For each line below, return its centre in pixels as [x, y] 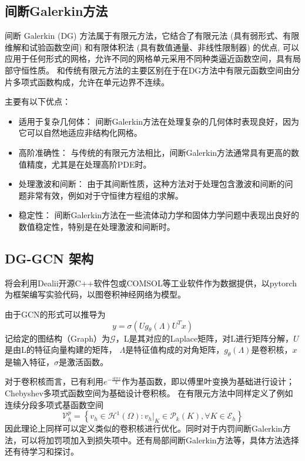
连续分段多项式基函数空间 [54, 404]
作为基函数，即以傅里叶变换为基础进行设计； [208, 381]
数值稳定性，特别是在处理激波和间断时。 [97, 226]
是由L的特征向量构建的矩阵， [61, 350]
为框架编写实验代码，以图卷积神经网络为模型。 [95, 294]
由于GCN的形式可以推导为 [55, 314]
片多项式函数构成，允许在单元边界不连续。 [87, 81]
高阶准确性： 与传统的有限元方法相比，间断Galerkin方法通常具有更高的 [155, 152]
